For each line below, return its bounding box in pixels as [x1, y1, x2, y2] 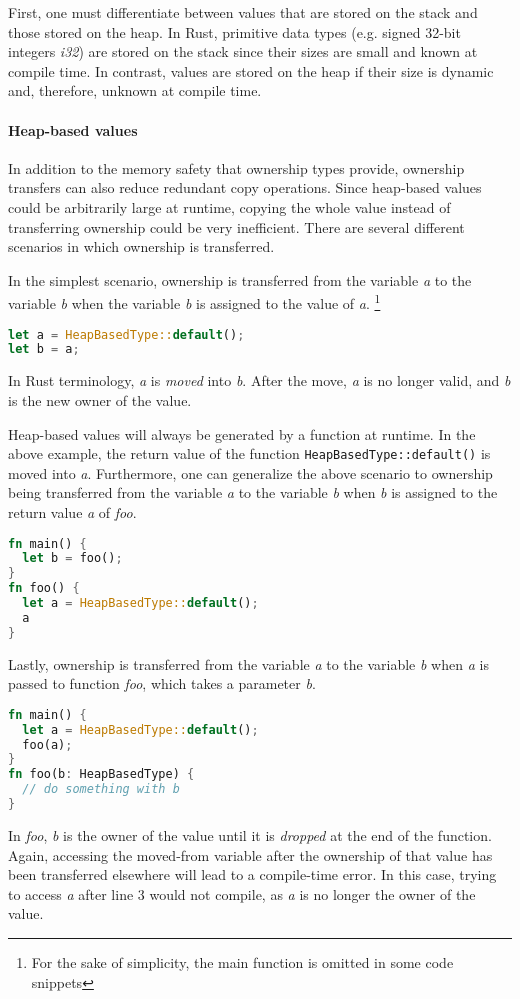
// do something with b [22, 782, 180, 797]
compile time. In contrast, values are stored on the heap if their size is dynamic [8, 60, 494, 81]
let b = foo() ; [22, 551, 123, 566]
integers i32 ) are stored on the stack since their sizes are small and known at [8, 41, 478, 62]
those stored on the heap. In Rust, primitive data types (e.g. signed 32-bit [8, 21, 461, 42]
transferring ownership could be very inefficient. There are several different [8, 216, 465, 237]
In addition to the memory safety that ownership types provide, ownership [8, 157, 465, 178]
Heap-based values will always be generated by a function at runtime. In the [8, 423, 476, 444]
